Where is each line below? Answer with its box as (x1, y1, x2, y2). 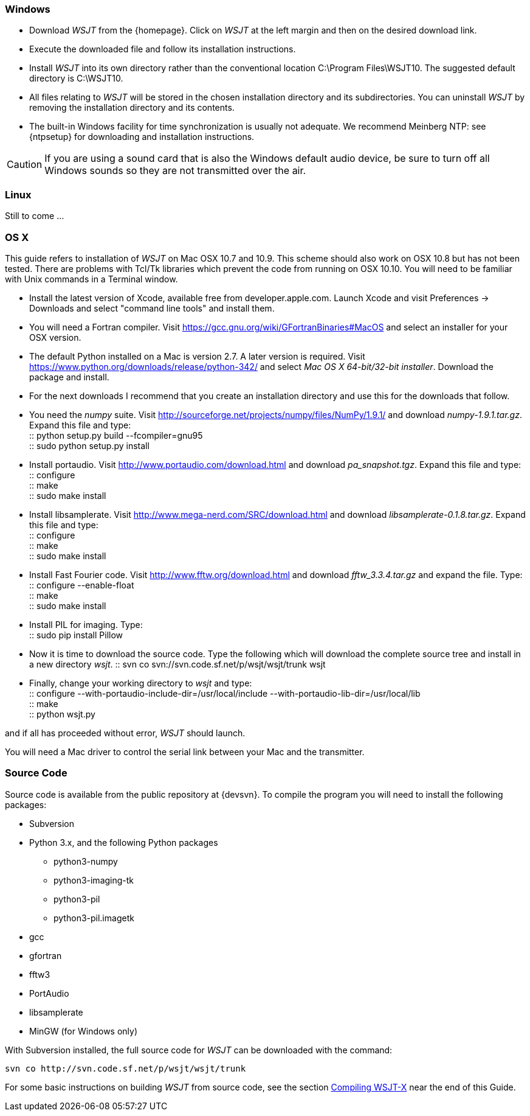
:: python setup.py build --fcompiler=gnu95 (29, 430, 203, 441)
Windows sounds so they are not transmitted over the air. (44, 164, 306, 177)
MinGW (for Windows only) (29, 1025, 138, 1036)
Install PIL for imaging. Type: (29, 619, 143, 630)
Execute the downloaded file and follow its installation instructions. (29, 44, 296, 55)
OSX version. (29, 332, 81, 343)
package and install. (29, 371, 109, 382)
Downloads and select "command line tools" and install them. (29, 302, 275, 313)
